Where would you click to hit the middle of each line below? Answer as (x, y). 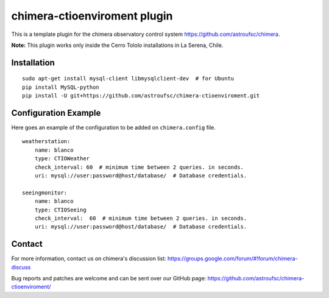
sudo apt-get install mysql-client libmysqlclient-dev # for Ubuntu (128, 79)
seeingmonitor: (45, 193)
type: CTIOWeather (62, 159)
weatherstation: (46, 141)
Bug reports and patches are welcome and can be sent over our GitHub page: (109, 278)
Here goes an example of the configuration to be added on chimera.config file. (114, 127)
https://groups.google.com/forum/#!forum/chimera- (232, 258)
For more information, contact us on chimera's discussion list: (89, 258)
